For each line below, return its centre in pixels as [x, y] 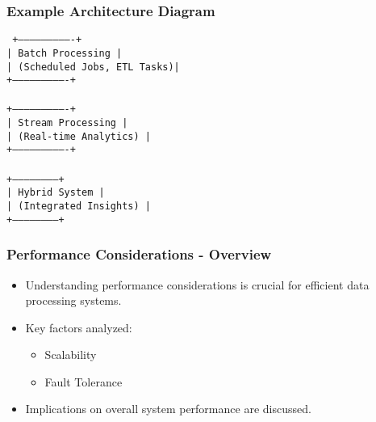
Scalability [71, 354]
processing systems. [73, 300]
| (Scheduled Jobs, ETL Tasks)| [93, 67]
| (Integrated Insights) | [79, 206]
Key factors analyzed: [79, 327]
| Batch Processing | [65, 53]
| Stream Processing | [67, 123]
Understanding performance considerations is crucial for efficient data [197, 284]
